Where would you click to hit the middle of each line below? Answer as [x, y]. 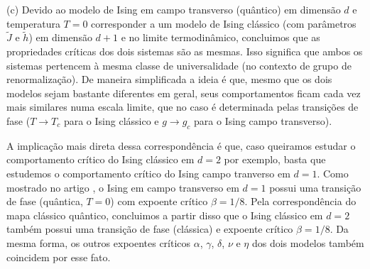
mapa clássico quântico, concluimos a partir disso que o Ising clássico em [165, 215]
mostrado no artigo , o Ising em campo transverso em [123, 187]
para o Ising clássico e [111, 120]
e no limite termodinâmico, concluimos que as [221, 37]
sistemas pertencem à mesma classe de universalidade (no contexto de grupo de [179, 65]
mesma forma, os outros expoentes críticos [99, 242]
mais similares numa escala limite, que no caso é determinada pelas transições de [183, 107]
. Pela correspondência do [300, 201]
